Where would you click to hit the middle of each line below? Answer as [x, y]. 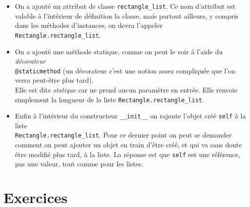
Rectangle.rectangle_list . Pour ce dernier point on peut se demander [123, 135]
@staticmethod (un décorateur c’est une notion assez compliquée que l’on [125, 70]
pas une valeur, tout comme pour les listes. [79, 164]
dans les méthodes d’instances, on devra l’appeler [89, 25]
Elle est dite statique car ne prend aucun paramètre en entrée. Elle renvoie [126, 89]
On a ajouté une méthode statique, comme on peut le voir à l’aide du [119, 51]
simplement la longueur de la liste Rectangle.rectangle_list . [109, 99]
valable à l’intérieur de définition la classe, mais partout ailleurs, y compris [127, 15]
